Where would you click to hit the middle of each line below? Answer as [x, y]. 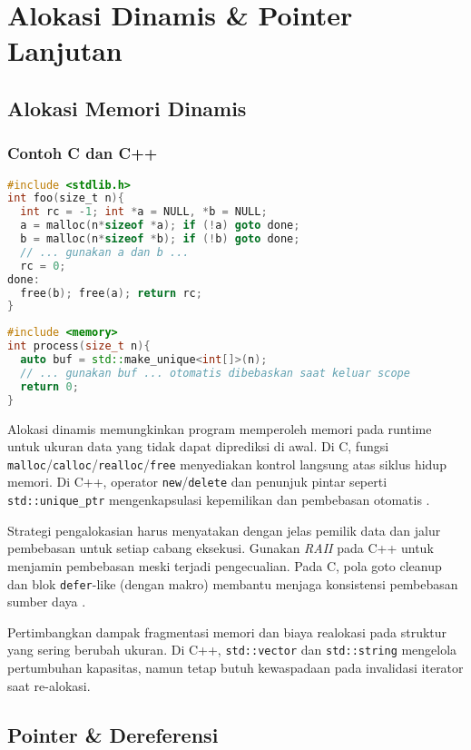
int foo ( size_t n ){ [66, 198]
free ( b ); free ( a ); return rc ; [111, 293]
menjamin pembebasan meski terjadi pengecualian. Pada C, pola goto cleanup [225, 565]
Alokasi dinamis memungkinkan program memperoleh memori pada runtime [220, 428]
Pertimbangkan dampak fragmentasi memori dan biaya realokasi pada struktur [227, 632]
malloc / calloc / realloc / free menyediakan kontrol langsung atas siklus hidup [227, 464]
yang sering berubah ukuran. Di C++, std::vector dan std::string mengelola [232, 650]
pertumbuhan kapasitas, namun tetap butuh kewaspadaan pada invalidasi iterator [235, 667]
